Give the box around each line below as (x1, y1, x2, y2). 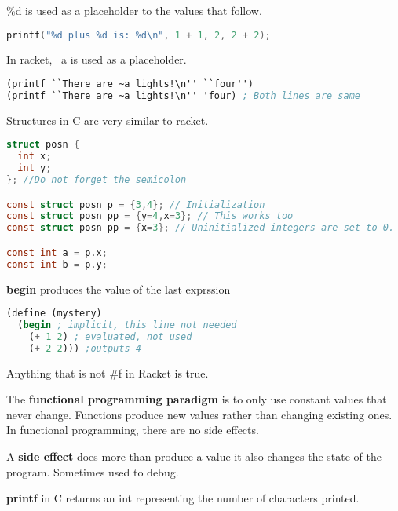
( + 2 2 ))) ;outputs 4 (28, 342, 141, 354)
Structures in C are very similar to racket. (6, 111, 209, 128)
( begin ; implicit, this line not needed (17, 319, 237, 331)
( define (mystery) (6, 308, 102, 319)
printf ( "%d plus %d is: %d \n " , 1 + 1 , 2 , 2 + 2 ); (6, 29, 271, 41)
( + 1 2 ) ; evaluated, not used (28, 330, 192, 342)
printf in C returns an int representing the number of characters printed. (6, 490, 360, 506)
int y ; (17, 162, 52, 174)
